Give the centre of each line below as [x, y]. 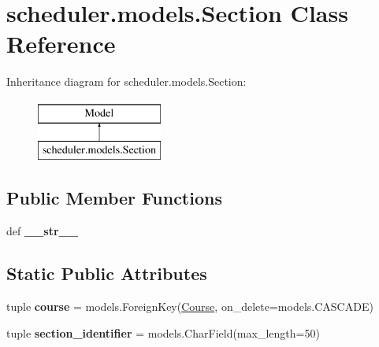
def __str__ [42, 231]
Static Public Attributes [107, 273]
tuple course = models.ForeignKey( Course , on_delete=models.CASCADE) [190, 306]
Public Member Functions [114, 198]
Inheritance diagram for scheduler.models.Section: [126, 81]
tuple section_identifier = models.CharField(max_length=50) [163, 332]
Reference [61, 44]
